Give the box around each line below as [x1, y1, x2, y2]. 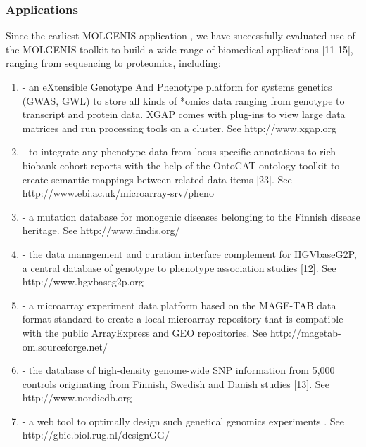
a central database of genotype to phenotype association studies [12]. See [22, 260, 336, 275]
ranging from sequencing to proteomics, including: [6, 56, 221, 70]
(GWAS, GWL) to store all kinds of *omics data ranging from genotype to [22, 93, 345, 108]
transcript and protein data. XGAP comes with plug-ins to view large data [22, 107, 346, 122]
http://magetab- [270, 325, 341, 339]
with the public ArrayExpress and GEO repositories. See [22, 325, 267, 339]
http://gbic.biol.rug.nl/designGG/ [22, 427, 170, 442]
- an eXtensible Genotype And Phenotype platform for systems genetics [22, 79, 332, 93]
